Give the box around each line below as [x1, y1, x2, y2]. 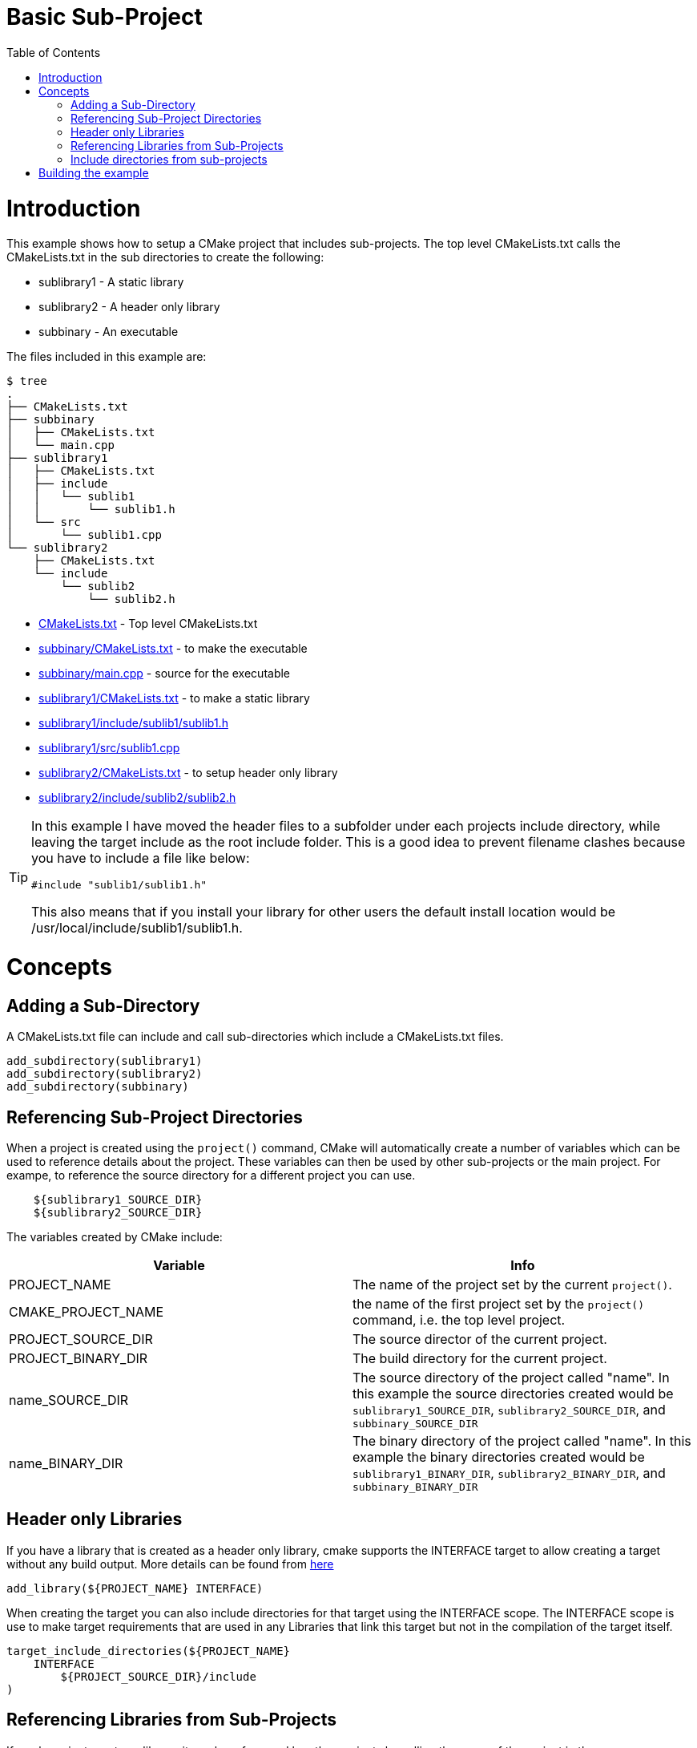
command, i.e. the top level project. [353, 1312, 566, 1329]
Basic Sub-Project [6, 3, 203, 30]
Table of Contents [6, 45, 101, 59]
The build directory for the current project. [353, 1350, 607, 1367]
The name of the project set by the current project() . [353, 1277, 672, 1293]
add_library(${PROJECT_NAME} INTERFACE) [6, 1581, 264, 1595]
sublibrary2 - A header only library [38, 300, 220, 314]
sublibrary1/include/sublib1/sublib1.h [38, 716, 228, 730]
